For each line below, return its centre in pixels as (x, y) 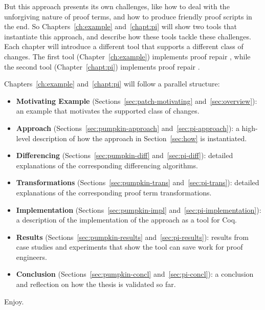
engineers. (31, 257)
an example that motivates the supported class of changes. (108, 111)
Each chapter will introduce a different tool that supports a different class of (124, 46)
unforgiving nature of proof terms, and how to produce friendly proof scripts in (128, 16)
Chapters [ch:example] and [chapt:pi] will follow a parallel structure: (112, 84)
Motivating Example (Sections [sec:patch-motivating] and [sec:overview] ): (137, 101)
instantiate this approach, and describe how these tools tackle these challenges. (128, 36)
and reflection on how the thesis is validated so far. (96, 284)
